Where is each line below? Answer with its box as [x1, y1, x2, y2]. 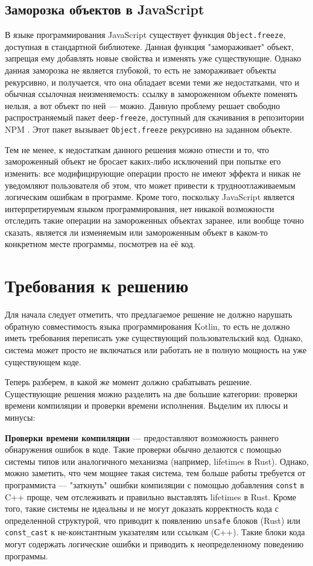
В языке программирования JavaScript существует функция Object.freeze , [5, 28, 286, 41]
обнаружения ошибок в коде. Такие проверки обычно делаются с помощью [5, 443, 282, 456]
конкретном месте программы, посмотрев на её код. [5, 237, 195, 250]
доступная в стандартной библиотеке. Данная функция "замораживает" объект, [5, 40, 294, 52]
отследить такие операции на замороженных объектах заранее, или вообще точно [5, 214, 304, 227]
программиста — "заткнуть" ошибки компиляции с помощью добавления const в [5, 478, 305, 491]
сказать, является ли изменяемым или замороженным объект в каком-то [5, 225, 268, 238]
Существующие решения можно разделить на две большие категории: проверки [5, 387, 298, 400]
